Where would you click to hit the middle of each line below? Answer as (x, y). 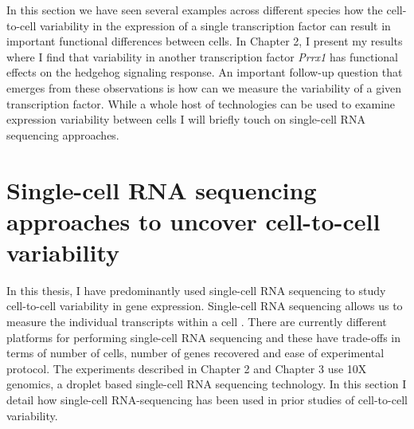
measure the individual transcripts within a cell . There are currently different (197, 322)
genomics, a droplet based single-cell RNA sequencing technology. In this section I (207, 384)
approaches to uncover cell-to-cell (193, 220)
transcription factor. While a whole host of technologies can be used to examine (201, 103)
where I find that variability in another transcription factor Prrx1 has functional (202, 56)
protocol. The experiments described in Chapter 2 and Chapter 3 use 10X (187, 368)
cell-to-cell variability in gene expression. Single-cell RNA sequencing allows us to (205, 306)
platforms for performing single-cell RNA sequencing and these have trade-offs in (204, 337)
